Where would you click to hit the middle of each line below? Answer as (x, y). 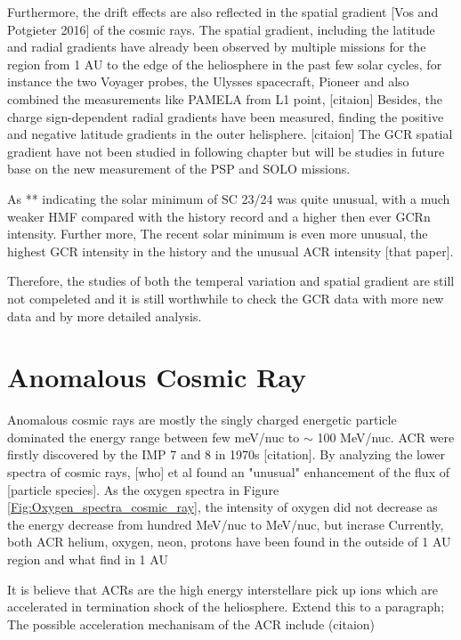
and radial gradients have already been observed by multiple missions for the (217, 47)
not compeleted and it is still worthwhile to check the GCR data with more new (226, 298)
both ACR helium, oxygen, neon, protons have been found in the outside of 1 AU (229, 542)
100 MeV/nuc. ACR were (386, 437)
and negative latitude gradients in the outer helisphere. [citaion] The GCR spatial (230, 134)
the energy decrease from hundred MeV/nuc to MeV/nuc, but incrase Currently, (226, 524)
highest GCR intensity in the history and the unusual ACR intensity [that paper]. (230, 251)
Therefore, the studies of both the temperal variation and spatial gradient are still (231, 281)
